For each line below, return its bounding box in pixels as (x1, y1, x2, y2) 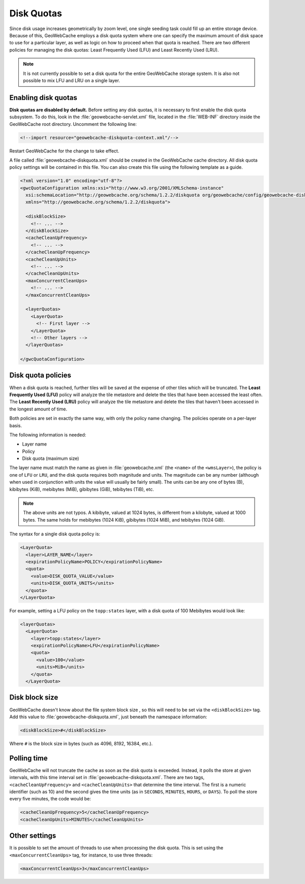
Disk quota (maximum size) (22, 455, 79, 461)
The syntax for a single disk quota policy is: (9, 531, 101, 537)
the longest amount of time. (9, 406, 68, 412)
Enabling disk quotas (9, 93, 77, 102)
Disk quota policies (9, 371, 71, 380)
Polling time (9, 753, 48, 762)
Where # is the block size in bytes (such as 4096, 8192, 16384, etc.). (9, 740, 153, 746)
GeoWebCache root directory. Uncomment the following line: (9, 121, 137, 127)
